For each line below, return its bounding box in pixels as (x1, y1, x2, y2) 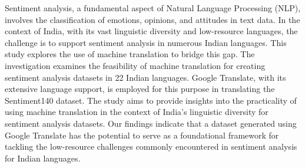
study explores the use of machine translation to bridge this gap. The (5, 48, 255, 60)
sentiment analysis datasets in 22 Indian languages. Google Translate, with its (5, 71, 286, 83)
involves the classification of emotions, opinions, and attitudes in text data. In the (5, 13, 300, 25)
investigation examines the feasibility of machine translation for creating (5, 59, 266, 71)
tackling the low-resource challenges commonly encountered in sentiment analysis (5, 140, 297, 153)
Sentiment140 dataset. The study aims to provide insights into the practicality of (5, 94, 297, 106)
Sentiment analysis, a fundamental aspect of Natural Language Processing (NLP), (5, 2, 301, 14)
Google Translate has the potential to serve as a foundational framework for (5, 129, 279, 141)
